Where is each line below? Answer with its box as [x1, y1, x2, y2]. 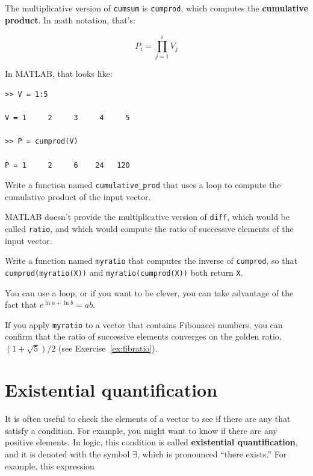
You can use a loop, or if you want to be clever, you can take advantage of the [5, 286, 294, 299]
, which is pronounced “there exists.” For [137, 447, 287, 460]
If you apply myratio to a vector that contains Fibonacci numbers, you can [5, 318, 283, 331]
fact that [5, 298, 37, 311]
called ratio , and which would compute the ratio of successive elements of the [5, 222, 294, 235]
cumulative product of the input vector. [5, 190, 151, 203]
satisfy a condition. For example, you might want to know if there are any [5, 424, 277, 436]
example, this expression [5, 459, 95, 472]
